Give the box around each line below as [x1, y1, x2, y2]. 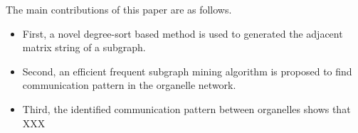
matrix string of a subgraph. [22, 40, 146, 55]
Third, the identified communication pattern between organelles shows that [22, 101, 351, 116]
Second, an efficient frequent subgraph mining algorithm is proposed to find [22, 63, 352, 78]
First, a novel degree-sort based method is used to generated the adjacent [22, 26, 343, 41]
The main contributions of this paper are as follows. [6, 2, 232, 16]
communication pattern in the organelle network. [22, 78, 236, 92]
